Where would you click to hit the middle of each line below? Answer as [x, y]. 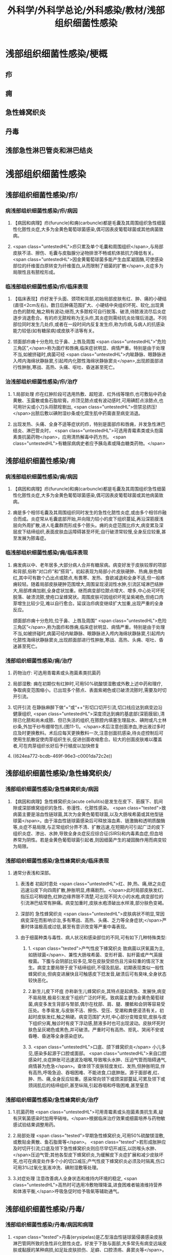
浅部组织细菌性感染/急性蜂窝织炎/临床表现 [57, 861]
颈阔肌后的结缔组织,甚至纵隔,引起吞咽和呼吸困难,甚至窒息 [88, 1085]
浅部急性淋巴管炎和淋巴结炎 [49, 151]
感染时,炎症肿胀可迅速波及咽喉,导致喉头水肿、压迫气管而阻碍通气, [97, 1059]
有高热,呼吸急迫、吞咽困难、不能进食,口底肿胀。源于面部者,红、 [95, 1072]
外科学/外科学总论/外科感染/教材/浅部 [86, 10]
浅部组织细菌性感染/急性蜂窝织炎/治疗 [52, 1100]
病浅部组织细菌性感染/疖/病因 [41, 210]
